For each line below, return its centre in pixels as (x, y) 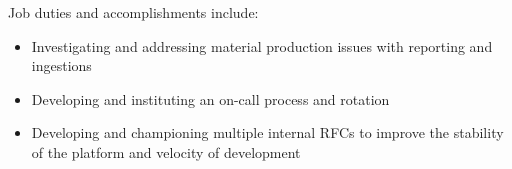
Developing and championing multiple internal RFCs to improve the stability (267, 132)
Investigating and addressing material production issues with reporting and (262, 45)
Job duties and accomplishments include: (133, 12)
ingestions (61, 65)
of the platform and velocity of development (166, 151)
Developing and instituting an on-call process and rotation (210, 98)
